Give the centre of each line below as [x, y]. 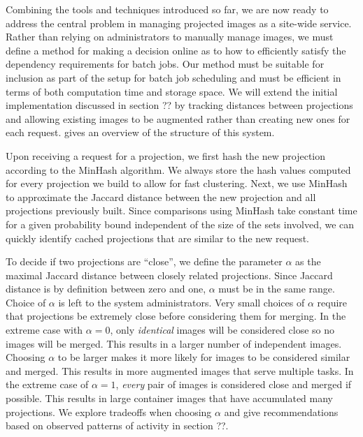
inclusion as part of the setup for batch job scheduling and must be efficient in [173, 77]
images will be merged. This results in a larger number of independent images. [174, 343]
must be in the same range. [277, 289]
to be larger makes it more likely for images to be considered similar [204, 357]
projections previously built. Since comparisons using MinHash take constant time [181, 210]
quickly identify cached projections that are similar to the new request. [157, 238]
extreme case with [44, 330]
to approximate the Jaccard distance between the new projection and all [161, 197]
